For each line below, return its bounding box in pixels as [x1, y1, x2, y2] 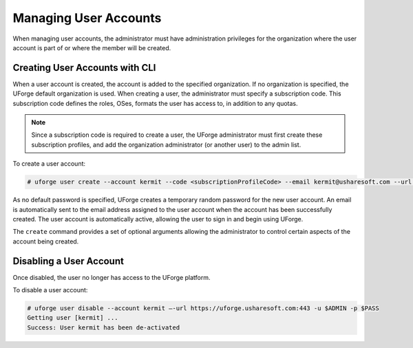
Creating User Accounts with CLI [12, 62, 156, 74]
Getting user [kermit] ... [27, 314, 118, 322]
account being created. [12, 237, 79, 246]
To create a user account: [12, 160, 86, 168]
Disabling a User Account [12, 255, 124, 267]
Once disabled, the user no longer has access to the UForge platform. [12, 273, 211, 281]
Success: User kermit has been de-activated [27, 323, 180, 331]
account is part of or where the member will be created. [12, 43, 171, 52]
